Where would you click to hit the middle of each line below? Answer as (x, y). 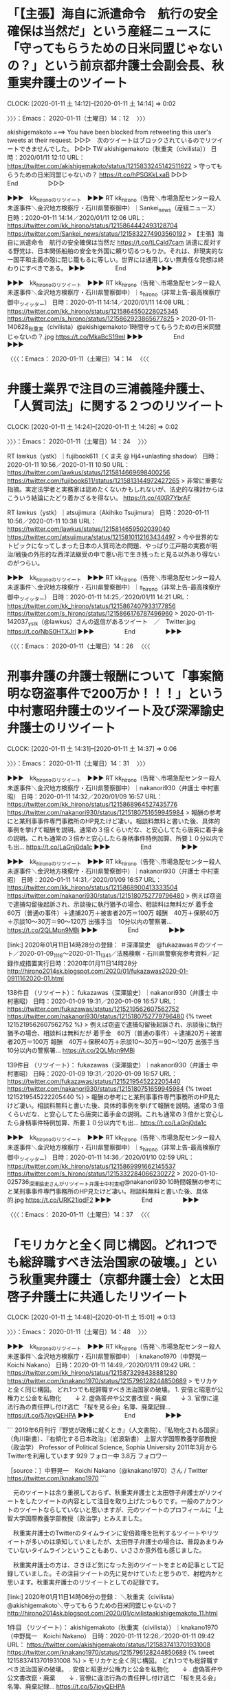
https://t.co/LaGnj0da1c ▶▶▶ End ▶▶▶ (112, 847)
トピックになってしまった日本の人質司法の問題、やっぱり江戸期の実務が (109, 545)
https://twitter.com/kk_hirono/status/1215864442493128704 (92, 225)
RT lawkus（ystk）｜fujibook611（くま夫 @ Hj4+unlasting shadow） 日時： (114, 456)
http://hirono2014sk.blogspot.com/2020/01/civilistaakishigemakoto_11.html (112, 1613)
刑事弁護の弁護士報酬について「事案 (109, 677)
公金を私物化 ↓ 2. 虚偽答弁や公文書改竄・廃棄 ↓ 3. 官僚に (119, 1398)
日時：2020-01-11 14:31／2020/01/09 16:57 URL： (91, 880)
